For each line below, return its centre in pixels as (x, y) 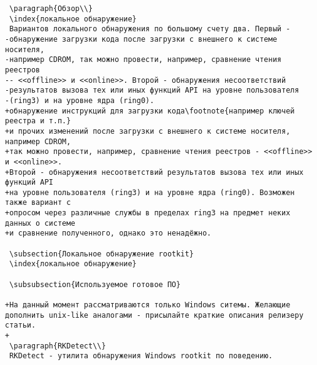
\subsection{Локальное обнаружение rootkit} (101, 254)
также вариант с (38, 203)
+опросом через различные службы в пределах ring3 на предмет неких (148, 213)
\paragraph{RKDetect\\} (58, 346)
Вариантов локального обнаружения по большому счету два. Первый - (150, 29)
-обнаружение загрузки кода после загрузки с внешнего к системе (141, 39)
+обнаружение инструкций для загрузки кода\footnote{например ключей (150, 111)
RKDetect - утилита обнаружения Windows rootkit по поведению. (141, 356)
